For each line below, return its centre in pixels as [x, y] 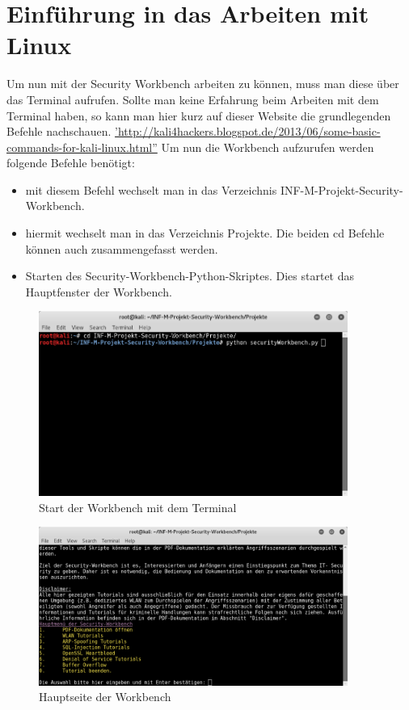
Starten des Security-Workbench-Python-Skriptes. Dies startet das [190, 276]
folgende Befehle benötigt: [71, 163]
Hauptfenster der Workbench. [99, 291]
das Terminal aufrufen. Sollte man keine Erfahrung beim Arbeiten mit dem [193, 99]
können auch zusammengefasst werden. [122, 248]
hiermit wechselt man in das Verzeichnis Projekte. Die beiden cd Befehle [205, 233]
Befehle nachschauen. [59, 131]
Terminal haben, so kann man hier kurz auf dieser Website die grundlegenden [199, 115]
